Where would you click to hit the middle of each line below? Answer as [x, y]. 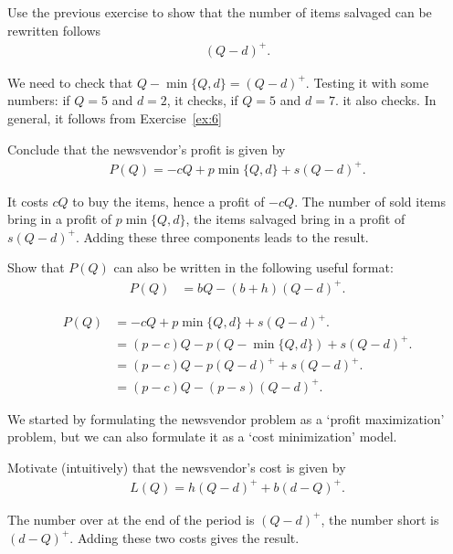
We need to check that [70, 82]
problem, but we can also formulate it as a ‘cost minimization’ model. [202, 437]
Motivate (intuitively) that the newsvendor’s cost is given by [177, 467]
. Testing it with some [367, 82]
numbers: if [39, 100]
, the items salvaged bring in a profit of [295, 219]
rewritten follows [54, 30]
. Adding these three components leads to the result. [222, 236]
